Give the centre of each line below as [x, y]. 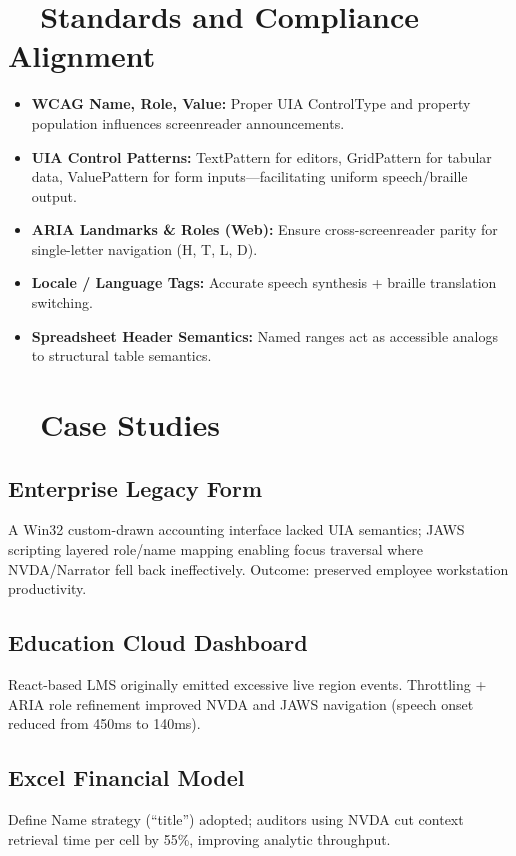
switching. [62, 302]
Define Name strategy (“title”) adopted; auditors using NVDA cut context [236, 818]
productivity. [47, 588]
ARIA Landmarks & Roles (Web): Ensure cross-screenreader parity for [264, 229]
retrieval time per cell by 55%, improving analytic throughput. [199, 838]
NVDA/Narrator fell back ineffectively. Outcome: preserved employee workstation [258, 568]
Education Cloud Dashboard [158, 642]
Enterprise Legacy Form [135, 487]
